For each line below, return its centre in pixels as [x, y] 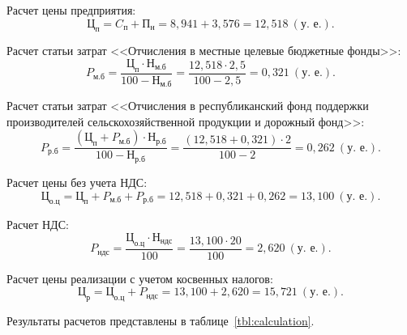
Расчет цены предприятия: [71, 10]
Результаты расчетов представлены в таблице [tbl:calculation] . [161, 321]
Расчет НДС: [38, 225]
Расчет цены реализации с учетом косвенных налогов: [140, 278]
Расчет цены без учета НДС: [77, 182]
